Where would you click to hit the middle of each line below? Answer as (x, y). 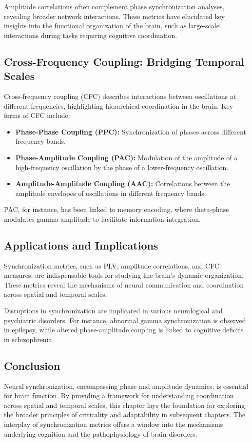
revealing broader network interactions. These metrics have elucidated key (115, 16)
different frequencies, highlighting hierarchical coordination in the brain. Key (119, 106)
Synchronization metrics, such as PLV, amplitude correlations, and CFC (112, 265)
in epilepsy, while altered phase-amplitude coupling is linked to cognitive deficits (124, 330)
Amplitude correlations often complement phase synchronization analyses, (114, 6)
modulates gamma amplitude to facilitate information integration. (102, 219)
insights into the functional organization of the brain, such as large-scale (112, 26)
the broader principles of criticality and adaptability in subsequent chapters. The (125, 414)
